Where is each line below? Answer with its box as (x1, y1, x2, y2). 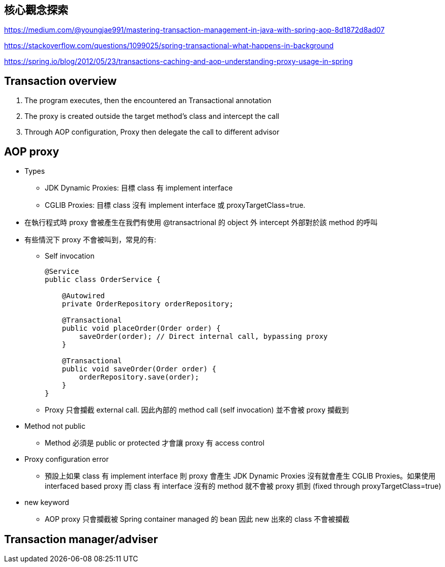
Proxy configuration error (24, 455, 109, 464)
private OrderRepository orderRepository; (62, 300, 233, 308)
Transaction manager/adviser (4, 532, 158, 546)
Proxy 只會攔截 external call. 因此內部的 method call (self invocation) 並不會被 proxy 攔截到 (45, 405, 349, 415)
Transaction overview (4, 74, 117, 87)
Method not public (24, 422, 85, 431)
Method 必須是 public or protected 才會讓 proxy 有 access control (45, 438, 264, 448)
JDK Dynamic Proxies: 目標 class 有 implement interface (45, 183, 233, 193)
